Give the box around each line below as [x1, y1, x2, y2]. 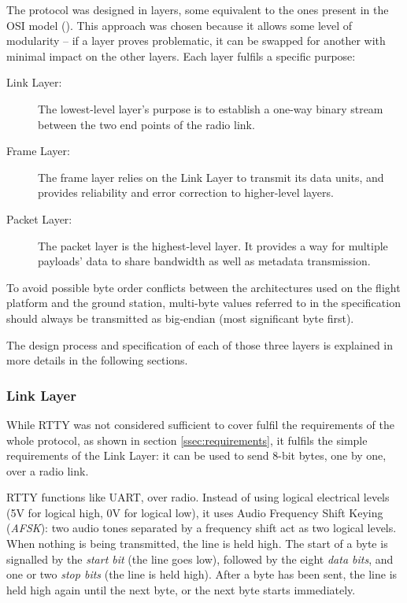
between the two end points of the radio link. [38, 116, 255, 132]
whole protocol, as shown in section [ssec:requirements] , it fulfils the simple [6, 431, 368, 448]
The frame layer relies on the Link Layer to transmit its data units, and [38, 168, 384, 185]
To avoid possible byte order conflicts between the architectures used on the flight [6, 279, 401, 295]
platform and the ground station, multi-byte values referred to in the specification [6, 294, 401, 311]
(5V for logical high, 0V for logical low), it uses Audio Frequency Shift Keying [6, 504, 383, 520]
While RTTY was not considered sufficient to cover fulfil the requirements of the [6, 416, 394, 432]
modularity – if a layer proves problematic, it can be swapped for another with [6, 32, 386, 49]
